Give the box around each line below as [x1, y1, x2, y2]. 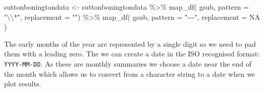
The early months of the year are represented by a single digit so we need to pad [4, 38, 256, 49]
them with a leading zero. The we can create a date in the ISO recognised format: [4, 48, 260, 59]
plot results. [4, 78, 41, 89]
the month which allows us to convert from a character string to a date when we [4, 68, 255, 79]
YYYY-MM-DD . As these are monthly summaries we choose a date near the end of [4, 58, 252, 69]
